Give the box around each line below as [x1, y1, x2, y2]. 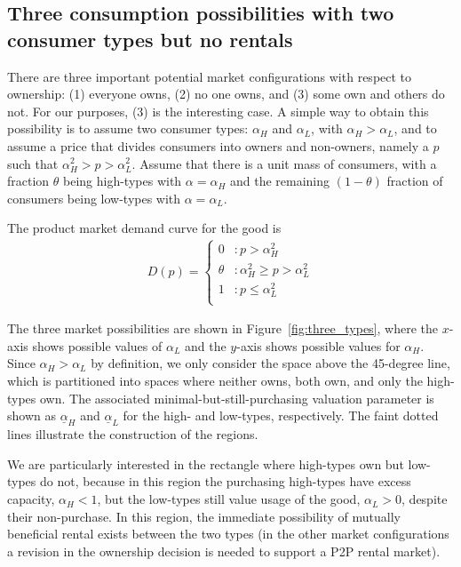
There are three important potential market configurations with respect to [7, 67, 412, 85]
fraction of [386, 172, 443, 190]
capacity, [7, 490, 55, 508]
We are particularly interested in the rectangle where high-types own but [7, 454, 404, 473]
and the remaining [229, 172, 330, 190]
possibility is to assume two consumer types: [7, 119, 249, 138]
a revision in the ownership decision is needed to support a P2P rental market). [7, 541, 441, 560]
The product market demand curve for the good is [7, 219, 282, 237]
